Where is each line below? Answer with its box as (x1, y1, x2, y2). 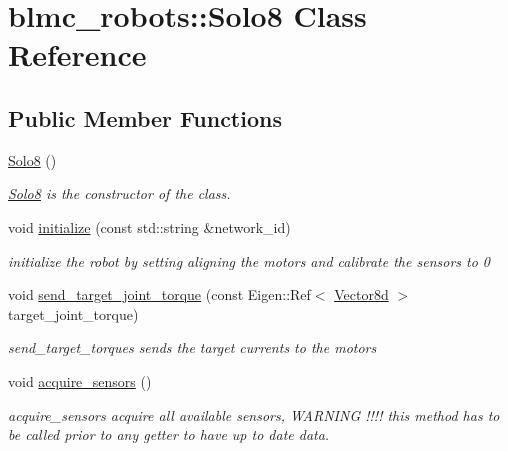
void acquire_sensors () (8, 370, 152, 391)
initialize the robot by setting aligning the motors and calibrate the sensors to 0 (8, 250, 490, 271)
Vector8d (334, 284, 389, 305)
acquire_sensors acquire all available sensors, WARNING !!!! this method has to (8, 404, 500, 425)
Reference (8, 34, 147, 75)
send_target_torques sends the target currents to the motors (8, 337, 377, 358)
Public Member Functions (8, 102, 282, 133)
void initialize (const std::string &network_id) (8, 216, 291, 237)
